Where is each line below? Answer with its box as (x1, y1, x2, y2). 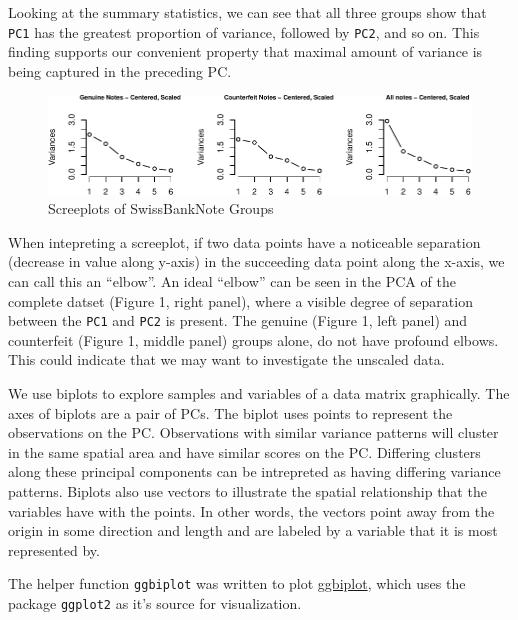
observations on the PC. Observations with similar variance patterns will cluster (8, 422, 499, 443)
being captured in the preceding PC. (8, 60, 232, 81)
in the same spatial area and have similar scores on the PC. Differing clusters (8, 441, 481, 462)
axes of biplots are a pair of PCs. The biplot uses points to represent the (8, 402, 453, 423)
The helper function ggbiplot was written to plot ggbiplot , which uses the (8, 573, 466, 594)
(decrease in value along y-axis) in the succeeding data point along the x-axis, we (8, 251, 505, 272)
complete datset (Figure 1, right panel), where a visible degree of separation (8, 290, 473, 311)
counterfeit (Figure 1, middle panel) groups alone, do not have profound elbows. (8, 329, 499, 350)
